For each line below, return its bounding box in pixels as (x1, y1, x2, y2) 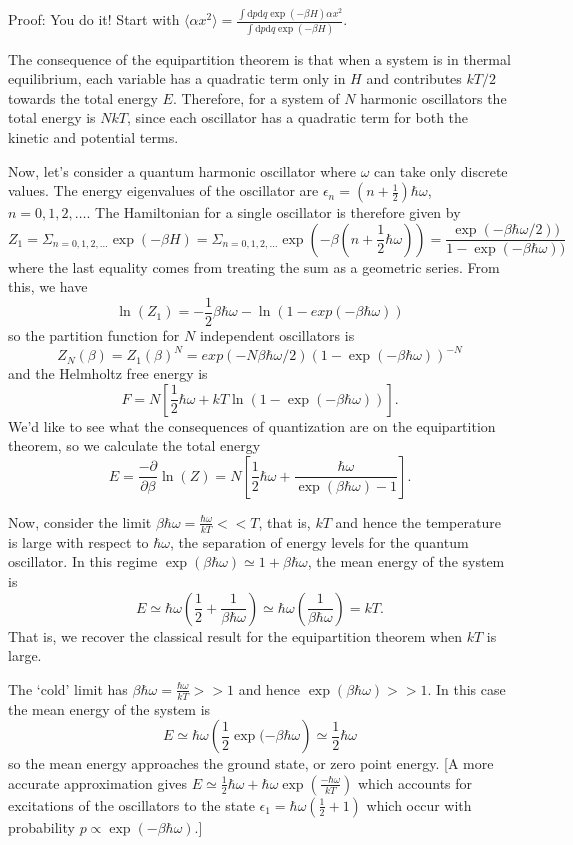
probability (8, 816, 75, 837)
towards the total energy (8, 87, 158, 108)
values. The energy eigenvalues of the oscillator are (8, 180, 319, 201)
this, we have (8, 276, 88, 297)
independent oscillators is (199, 325, 355, 346)
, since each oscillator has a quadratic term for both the (127, 107, 469, 128)
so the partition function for (8, 325, 180, 346)
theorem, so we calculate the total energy (8, 435, 261, 456)
